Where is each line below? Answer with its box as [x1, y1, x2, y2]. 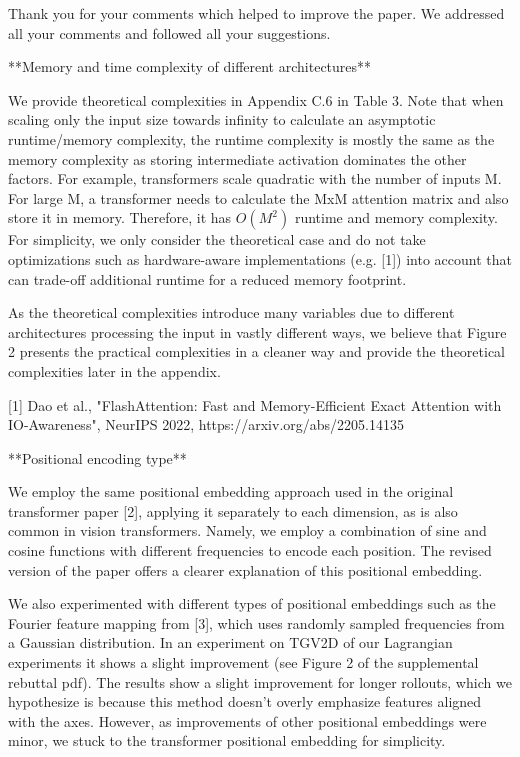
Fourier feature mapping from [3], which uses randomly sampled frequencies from [8, 612, 505, 633]
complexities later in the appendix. [8, 360, 221, 381]
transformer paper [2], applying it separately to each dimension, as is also [8, 500, 458, 521]
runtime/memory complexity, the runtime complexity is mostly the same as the [8, 128, 495, 149]
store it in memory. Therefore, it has [8, 207, 232, 228]
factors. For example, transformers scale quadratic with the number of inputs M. [8, 168, 502, 189]
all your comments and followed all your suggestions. [8, 22, 331, 43]
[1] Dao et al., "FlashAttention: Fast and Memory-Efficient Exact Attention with [8, 394, 502, 415]
